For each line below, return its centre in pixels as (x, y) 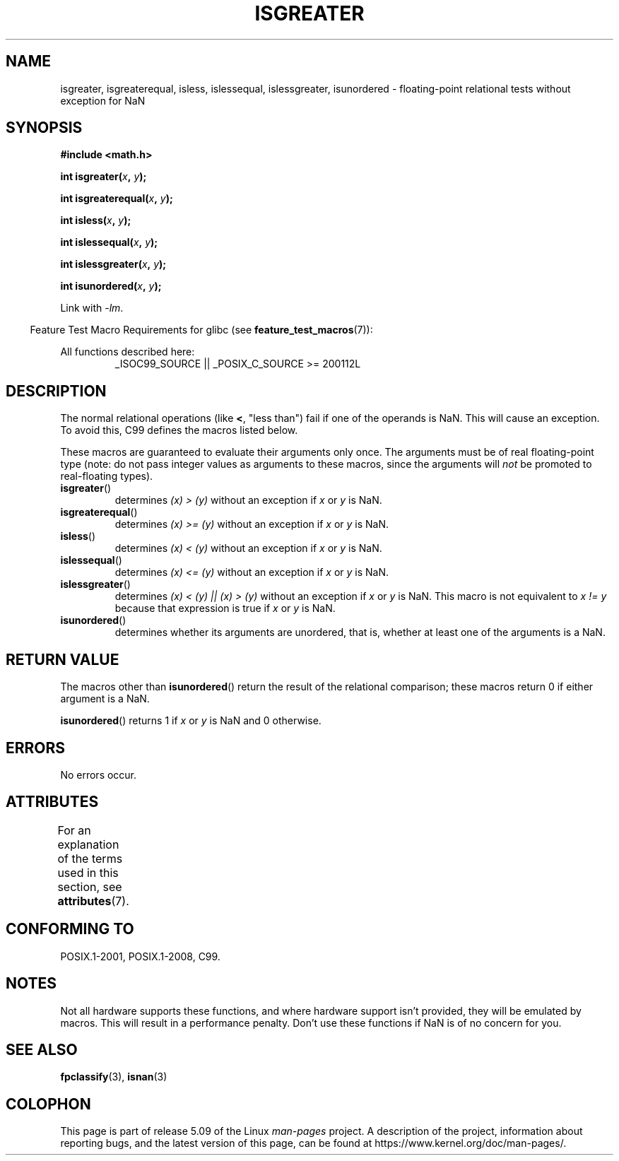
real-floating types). (107, 476)
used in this (88, 872)
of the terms (90, 858)
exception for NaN (103, 100)
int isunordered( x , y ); (111, 286)
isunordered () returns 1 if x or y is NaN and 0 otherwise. (191, 721)
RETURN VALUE (63, 659)
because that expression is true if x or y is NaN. (225, 608)
